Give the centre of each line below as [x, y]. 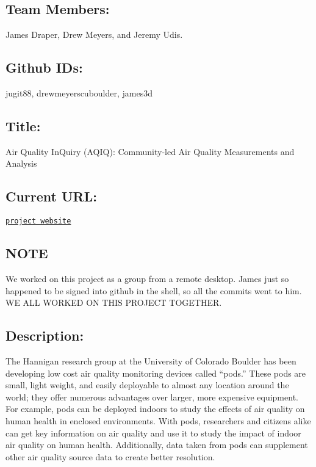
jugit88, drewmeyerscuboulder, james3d [79, 93]
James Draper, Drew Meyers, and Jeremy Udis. [94, 34]
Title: [23, 125]
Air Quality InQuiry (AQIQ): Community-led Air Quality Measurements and [150, 151]
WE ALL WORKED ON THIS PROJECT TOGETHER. [114, 302]
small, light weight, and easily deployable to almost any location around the [147, 385]
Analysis [21, 163]
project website [38, 221]
